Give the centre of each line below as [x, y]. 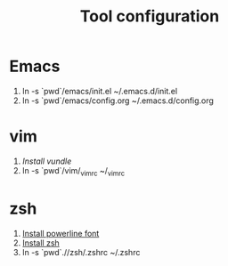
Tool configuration [150, 16]
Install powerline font [61, 233]
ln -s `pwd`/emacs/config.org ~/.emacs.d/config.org [118, 101]
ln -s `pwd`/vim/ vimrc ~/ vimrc [73, 171]
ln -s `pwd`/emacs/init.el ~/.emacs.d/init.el [100, 91]
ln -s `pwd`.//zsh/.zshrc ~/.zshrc [81, 252]
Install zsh [41, 243]
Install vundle [47, 161]
